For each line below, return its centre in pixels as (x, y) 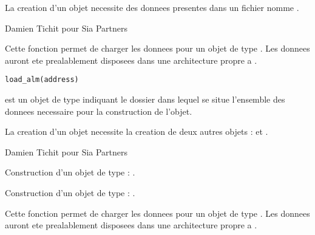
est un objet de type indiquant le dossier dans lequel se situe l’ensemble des (145, 99)
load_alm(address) (42, 80)
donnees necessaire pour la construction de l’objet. (99, 111)
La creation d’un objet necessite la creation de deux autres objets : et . (137, 131)
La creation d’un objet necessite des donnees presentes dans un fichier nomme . (152, 7)
